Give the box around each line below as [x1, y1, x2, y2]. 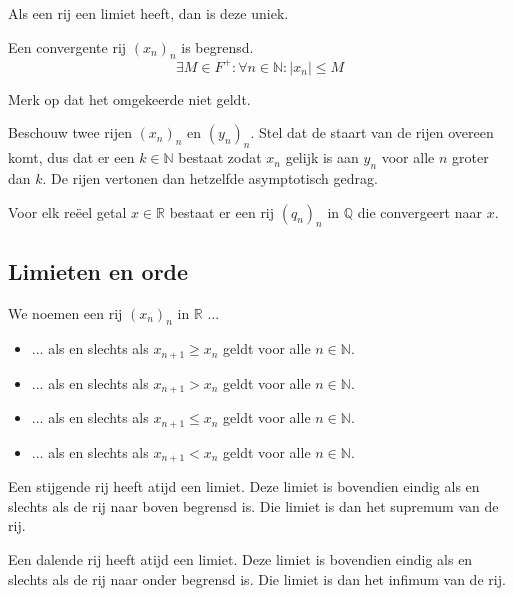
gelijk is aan [285, 147, 359, 168]
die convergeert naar [357, 201, 482, 222]
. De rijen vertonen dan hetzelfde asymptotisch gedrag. [42, 168, 378, 189]
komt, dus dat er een [8, 147, 135, 168]
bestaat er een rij [169, 201, 275, 222]
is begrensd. [181, 36, 254, 57]
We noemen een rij [8, 302, 123, 323]
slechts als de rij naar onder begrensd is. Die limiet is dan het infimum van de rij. [8, 568, 506, 589]
